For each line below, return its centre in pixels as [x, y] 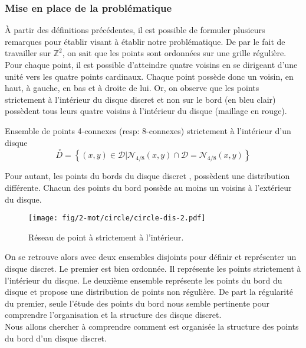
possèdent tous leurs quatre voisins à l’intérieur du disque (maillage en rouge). [146, 111]
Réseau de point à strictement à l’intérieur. [106, 237]
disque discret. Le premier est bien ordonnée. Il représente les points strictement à [153, 268]
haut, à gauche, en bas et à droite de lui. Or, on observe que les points [132, 88]
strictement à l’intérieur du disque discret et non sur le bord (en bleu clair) [140, 99]
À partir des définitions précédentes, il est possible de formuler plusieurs [135, 30]
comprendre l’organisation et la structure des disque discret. [113, 315]
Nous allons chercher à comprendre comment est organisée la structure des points [152, 326]
